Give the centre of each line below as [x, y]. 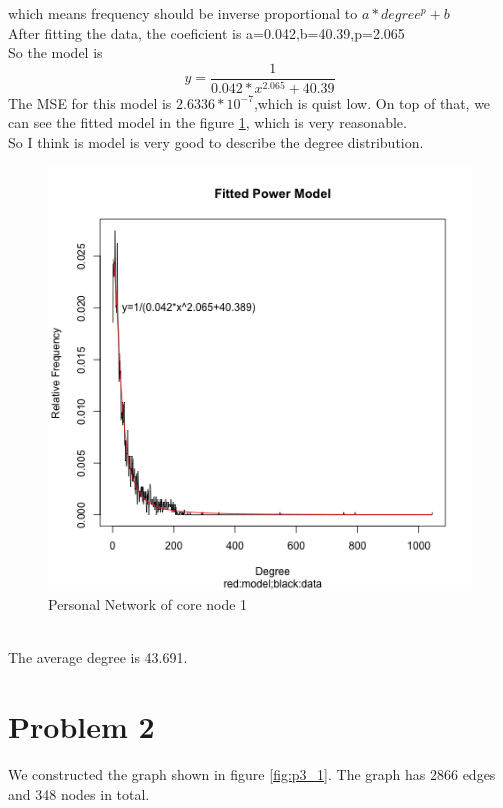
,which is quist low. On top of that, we [372, 102]
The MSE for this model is [90, 102]
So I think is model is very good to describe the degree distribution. [216, 141]
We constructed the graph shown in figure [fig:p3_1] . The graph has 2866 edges [252, 774]
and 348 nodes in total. [79, 793]
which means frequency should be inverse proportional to [183, 13]
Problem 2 [81, 726]
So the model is [55, 52]
